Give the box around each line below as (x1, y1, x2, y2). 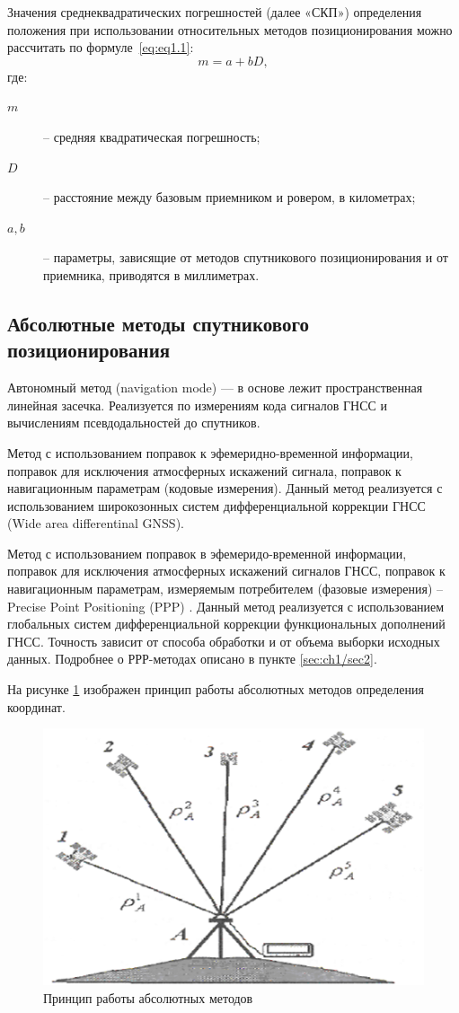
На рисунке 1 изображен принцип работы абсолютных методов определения (7, 680, 424, 699)
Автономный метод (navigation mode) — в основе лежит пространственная (7, 378, 423, 397)
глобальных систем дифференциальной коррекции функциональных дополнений (7, 614, 446, 633)
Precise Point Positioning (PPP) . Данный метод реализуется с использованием (7, 596, 445, 615)
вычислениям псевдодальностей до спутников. (7, 413, 260, 432)
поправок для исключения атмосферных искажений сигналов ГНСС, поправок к (7, 561, 446, 580)
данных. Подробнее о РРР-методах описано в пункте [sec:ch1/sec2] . (7, 649, 377, 668)
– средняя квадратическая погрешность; (43, 127, 260, 145)
